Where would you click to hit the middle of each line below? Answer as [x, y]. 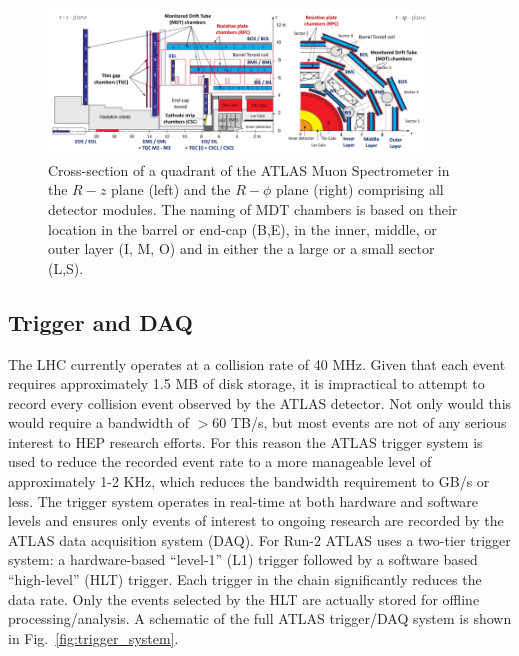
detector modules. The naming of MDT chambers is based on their [253, 208]
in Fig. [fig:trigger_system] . [93, 637]
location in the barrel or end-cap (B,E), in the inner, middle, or [242, 228]
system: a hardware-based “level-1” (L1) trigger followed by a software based [243, 559]
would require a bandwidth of [98, 422]
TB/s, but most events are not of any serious [368, 422]
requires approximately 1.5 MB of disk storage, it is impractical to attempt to [246, 383]
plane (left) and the [171, 189]
